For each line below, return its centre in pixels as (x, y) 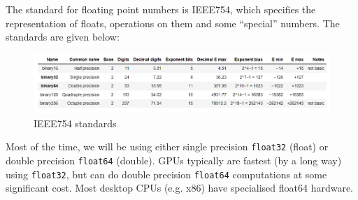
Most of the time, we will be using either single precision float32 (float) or (167, 147)
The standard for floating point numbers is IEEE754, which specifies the (161, 9)
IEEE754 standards (75, 123)
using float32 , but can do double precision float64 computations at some (166, 174)
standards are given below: (63, 37)
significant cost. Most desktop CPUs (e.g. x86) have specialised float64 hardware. (180, 188)
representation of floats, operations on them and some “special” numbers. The (173, 23)
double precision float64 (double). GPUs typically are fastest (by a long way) (174, 160)
